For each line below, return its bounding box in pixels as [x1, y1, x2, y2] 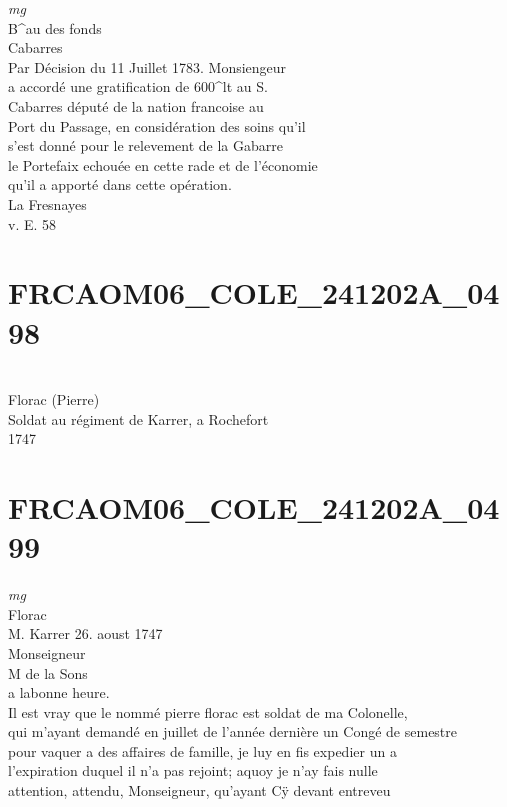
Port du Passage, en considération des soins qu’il [8, 115, 306, 136]
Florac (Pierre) [8, 389, 100, 410]
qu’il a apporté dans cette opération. [8, 174, 232, 195]
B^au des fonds [8, 17, 102, 38]
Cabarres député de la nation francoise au [8, 95, 264, 116]
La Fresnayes [8, 193, 87, 214]
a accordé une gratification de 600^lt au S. [8, 76, 268, 97]
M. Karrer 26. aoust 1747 [8, 623, 163, 644]
